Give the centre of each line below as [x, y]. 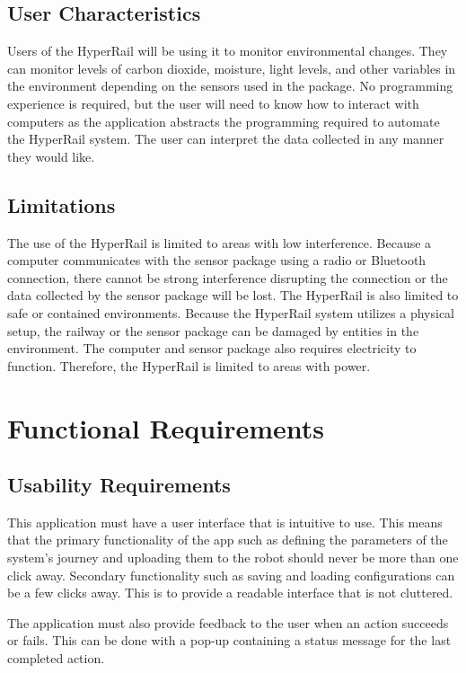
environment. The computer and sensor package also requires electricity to [212, 348]
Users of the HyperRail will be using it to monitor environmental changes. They [228, 51]
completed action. [56, 658]
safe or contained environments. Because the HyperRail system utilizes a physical [231, 312]
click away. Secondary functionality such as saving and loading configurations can [231, 575]
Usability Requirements [119, 485]
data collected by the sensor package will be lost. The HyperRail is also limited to [233, 295]
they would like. [51, 156]
